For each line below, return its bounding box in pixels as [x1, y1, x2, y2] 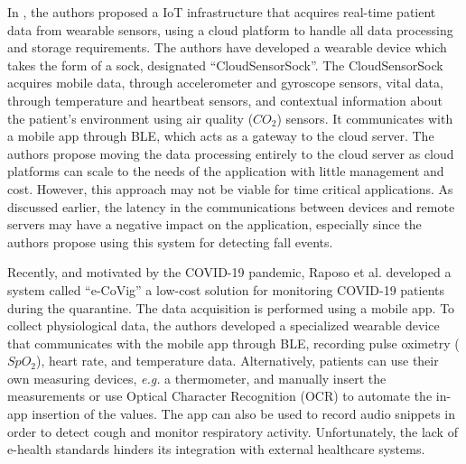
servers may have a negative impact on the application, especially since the [7, 215, 422, 234]
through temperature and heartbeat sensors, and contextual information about [7, 90, 443, 109]
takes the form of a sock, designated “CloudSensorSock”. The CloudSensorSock [7, 55, 443, 74]
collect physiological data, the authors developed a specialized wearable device [7, 316, 440, 335]
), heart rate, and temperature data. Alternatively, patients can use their [36, 351, 439, 370]
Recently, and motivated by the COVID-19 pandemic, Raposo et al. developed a [7, 263, 452, 282]
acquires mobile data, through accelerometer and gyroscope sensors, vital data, [7, 73, 443, 92]
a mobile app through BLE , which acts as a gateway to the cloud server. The [7, 126, 434, 145]
